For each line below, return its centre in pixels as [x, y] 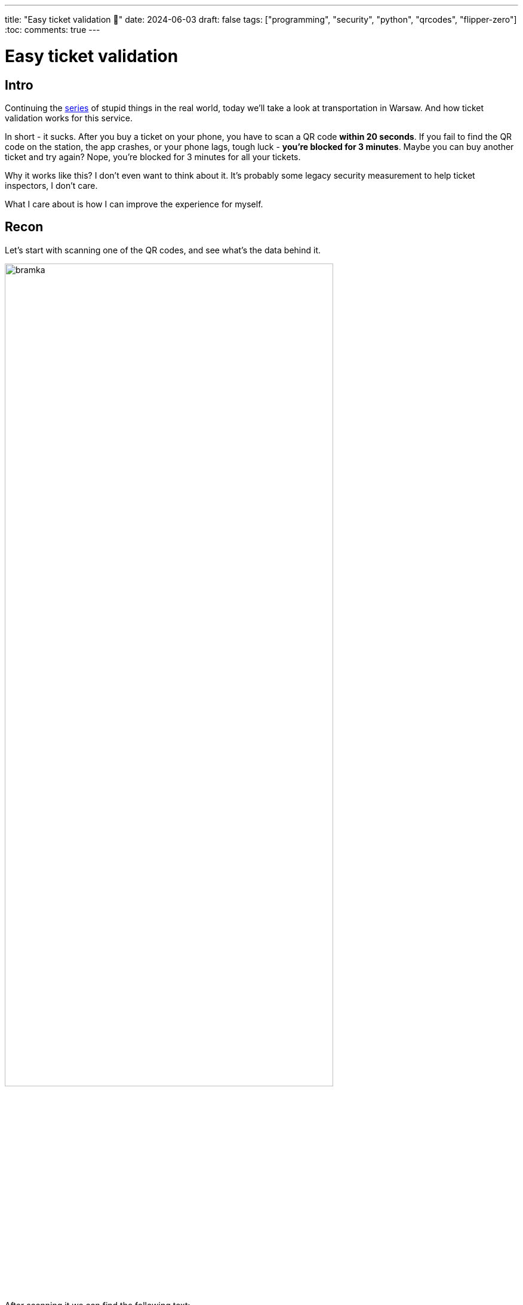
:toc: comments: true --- [53, 30]
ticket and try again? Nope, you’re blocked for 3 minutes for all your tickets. [153, 157]
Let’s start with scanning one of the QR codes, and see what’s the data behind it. [163, 250]
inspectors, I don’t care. [51, 185]
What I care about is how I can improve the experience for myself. [134, 204]
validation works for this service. [69, 118]
